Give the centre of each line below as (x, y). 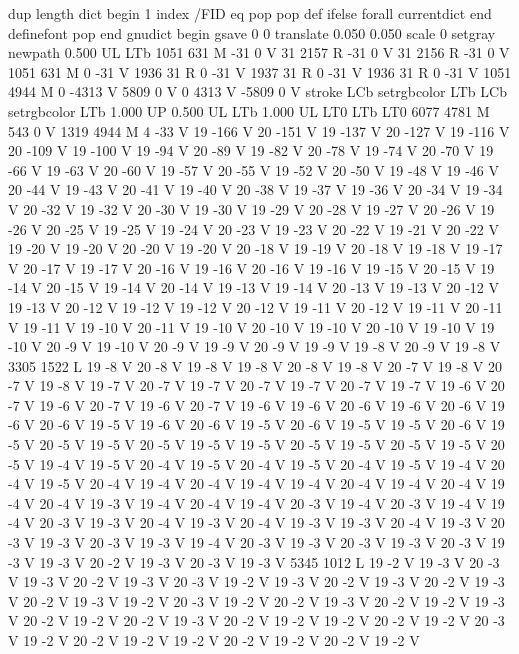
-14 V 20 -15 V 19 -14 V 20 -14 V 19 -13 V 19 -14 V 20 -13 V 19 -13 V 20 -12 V (254, 287)
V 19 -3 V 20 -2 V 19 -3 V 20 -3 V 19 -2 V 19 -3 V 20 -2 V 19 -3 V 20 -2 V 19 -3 (256, 581)
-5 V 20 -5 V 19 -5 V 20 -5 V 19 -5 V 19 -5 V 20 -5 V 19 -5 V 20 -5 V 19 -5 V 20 (256, 444)
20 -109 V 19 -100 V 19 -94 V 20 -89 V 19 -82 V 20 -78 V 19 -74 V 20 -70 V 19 (251, 150)
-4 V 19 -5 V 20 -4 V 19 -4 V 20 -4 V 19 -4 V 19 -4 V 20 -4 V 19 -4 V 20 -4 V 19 (256, 483)
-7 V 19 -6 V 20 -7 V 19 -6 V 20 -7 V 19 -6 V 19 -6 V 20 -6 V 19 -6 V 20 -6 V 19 (256, 404)
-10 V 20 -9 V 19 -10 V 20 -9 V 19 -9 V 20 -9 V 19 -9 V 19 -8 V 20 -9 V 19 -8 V (254, 346)
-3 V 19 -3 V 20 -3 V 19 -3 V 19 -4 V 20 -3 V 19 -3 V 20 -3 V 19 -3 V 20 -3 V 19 (256, 542)
